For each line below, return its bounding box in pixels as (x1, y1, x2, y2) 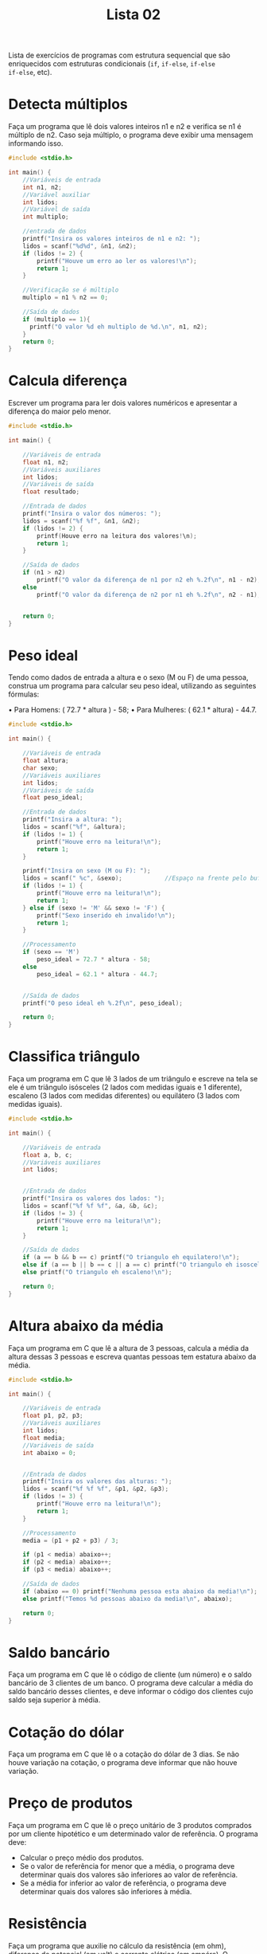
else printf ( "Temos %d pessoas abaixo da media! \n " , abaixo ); (22, 1595, 233, 1603)
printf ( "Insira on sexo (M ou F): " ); (22, 867, 151, 875)
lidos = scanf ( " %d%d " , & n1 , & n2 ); (22, 241, 137, 250)
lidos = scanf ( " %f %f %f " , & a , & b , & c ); (22, 1202, 158, 1210)
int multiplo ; (22, 213, 69, 221)
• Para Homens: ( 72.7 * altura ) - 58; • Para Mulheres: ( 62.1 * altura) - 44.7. (8, 705, 257, 715)
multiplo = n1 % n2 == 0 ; (22, 293, 109, 302)
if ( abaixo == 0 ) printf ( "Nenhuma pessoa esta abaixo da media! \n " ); (22, 1587, 258, 1595)
